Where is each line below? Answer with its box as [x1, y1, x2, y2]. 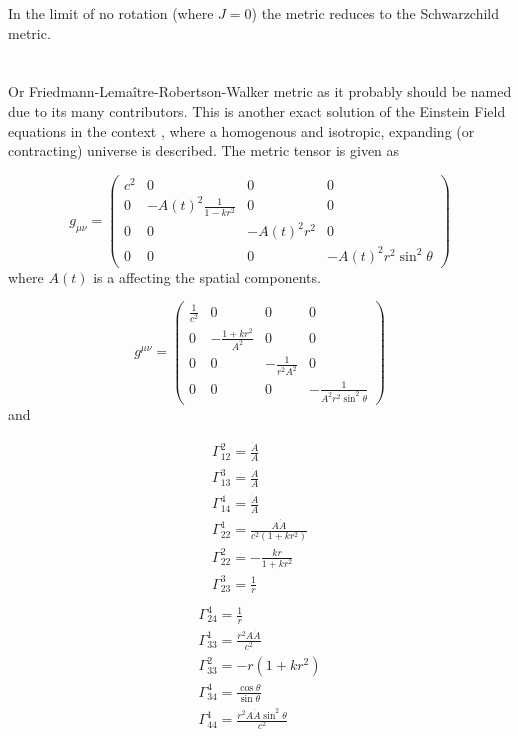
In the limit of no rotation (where [8, 3, 214, 23]
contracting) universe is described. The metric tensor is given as [8, 140, 400, 161]
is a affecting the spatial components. [93, 266, 321, 287]
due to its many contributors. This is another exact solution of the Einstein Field [8, 100, 506, 121]
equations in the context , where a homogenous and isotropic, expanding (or [8, 120, 475, 141]
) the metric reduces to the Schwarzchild [251, 3, 500, 23]
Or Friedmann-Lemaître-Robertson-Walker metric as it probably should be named [8, 81, 512, 102]
